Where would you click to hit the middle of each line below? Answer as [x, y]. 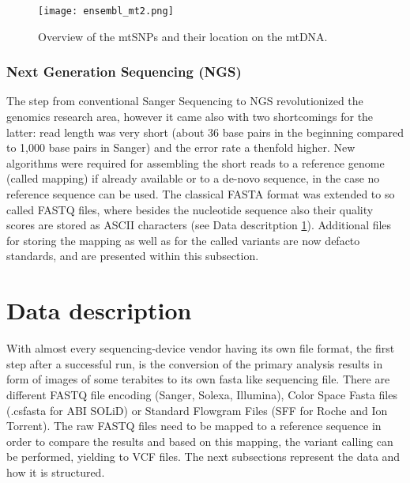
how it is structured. [56, 472]
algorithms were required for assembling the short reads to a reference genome [196, 162]
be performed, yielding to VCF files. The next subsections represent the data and [203, 457]
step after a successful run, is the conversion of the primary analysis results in [195, 363]
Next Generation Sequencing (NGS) [124, 72]
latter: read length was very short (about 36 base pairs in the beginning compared [205, 132]
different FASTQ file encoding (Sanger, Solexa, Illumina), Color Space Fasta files [202, 394]
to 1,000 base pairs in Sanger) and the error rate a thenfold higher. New [181, 147]
